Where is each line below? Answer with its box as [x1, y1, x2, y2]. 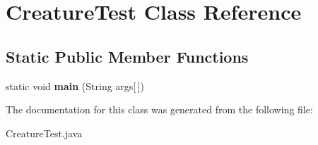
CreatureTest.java [6, 125, 83, 140]
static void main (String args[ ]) [6, 78, 144, 93]
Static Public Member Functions [6, 45, 249, 67]
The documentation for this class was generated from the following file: [6, 102, 313, 117]
